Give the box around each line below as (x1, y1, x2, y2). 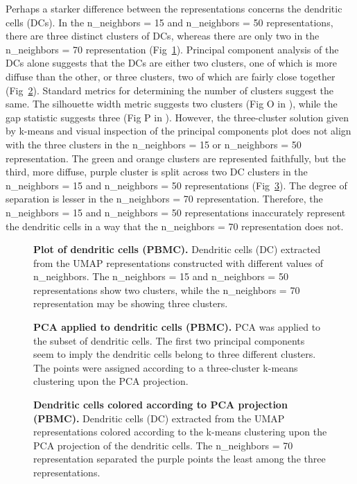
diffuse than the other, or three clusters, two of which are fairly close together (6, 69, 336, 83)
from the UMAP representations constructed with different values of (33, 255, 323, 270)
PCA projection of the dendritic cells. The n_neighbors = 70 (33, 438, 293, 452)
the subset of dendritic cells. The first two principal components (33, 333, 305, 347)
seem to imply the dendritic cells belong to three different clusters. (33, 347, 316, 361)
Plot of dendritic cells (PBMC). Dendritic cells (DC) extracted (33, 242, 321, 257)
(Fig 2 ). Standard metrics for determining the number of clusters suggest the (6, 83, 333, 97)
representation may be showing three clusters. (33, 296, 228, 311)
